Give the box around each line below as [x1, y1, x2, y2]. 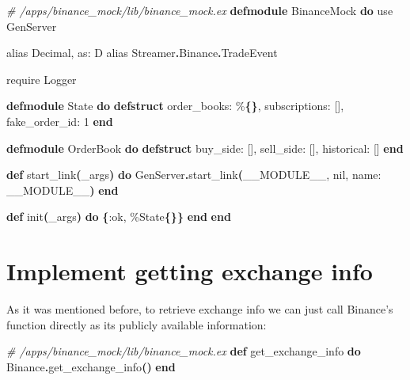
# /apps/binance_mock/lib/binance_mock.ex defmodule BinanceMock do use [6, 2, 393, 18]
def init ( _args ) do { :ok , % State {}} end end [6, 208, 231, 225]
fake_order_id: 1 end [6, 112, 113, 129]
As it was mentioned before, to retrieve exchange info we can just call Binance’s [6, 301, 393, 317]
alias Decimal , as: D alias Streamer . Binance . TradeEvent [6, 44, 278, 61]
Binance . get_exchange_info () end [6, 358, 176, 374]
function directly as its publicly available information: [6, 316, 267, 332]
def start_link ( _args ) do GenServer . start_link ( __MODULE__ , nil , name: [6, 166, 382, 183]
